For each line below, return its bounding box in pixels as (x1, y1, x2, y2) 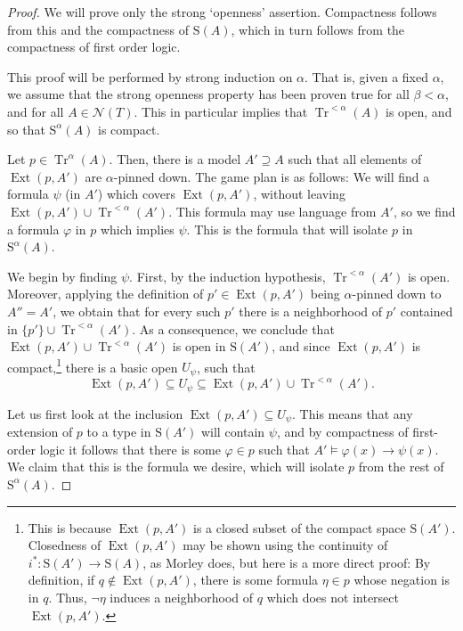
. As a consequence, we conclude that (132, 319, 335, 338)
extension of (7, 422, 73, 441)
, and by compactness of (276, 422, 409, 441)
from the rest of (358, 457, 444, 476)
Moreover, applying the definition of (7, 284, 204, 303)
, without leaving (253, 184, 345, 203)
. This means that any (292, 404, 413, 422)
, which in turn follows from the (231, 20, 405, 38)
